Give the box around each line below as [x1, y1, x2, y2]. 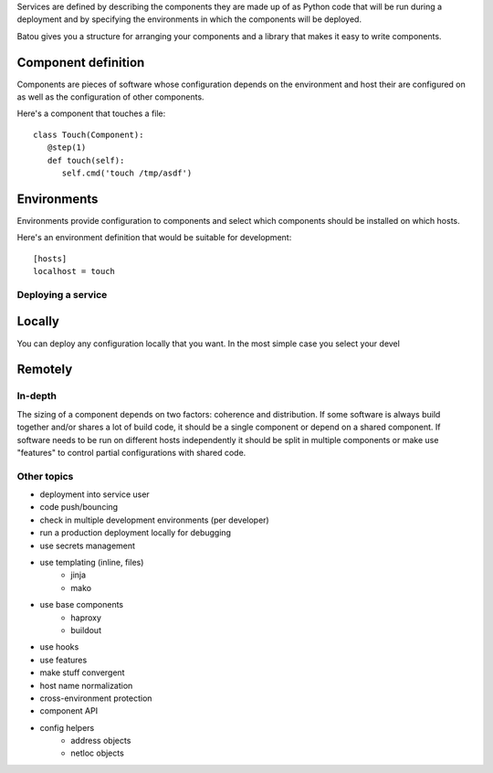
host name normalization [39, 680, 133, 691]
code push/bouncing [39, 502, 119, 513]
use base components [39, 599, 123, 610]
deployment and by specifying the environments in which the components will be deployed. [16, 14, 362, 25]
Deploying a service [16, 288, 108, 301]
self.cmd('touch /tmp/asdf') [61, 168, 193, 178]
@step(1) [47, 143, 87, 153]
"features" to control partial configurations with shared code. [16, 447, 246, 458]
